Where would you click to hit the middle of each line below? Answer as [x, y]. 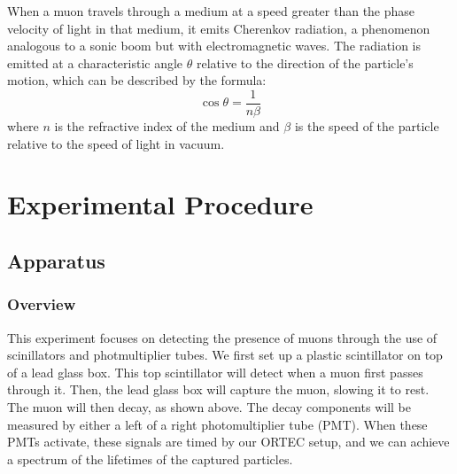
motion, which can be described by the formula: [137, 80]
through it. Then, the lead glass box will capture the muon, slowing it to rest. [218, 389]
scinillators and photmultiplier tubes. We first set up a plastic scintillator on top [225, 355]
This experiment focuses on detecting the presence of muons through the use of [222, 337]
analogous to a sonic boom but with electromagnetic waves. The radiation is [214, 46]
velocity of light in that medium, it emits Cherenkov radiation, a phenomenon [219, 28]
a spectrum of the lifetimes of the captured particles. [150, 458]
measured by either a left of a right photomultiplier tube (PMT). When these [217, 424]
